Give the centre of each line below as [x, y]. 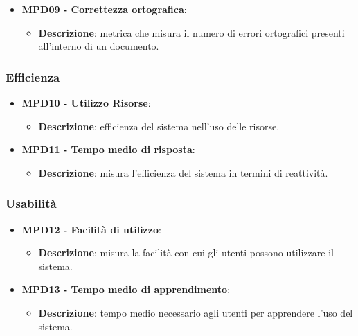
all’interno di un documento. [99, 46]
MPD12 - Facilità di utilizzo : [91, 229]
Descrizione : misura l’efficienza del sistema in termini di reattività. [183, 172]
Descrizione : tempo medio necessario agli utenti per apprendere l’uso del [196, 312]
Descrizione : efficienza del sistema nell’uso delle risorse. [159, 126]
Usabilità [31, 203]
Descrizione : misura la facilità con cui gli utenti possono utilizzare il [186, 253]
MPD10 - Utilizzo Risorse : [86, 103]
